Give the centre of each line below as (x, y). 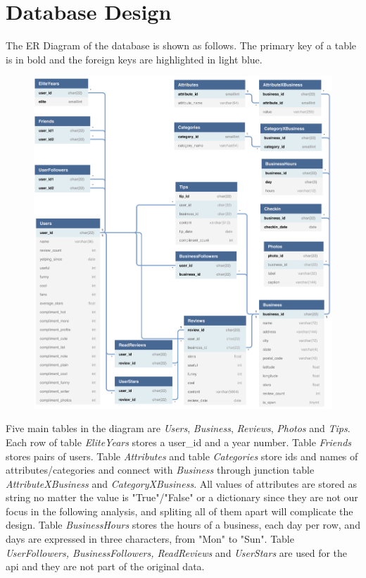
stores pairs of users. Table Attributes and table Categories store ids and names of (182, 456)
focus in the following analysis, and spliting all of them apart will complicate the (179, 511)
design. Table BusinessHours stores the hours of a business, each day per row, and (183, 525)
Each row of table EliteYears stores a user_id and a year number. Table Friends (179, 442)
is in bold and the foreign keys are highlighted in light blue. (134, 59)
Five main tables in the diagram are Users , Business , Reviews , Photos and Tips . (178, 428)
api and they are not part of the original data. (105, 566)
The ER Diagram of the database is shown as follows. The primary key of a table (181, 45)
